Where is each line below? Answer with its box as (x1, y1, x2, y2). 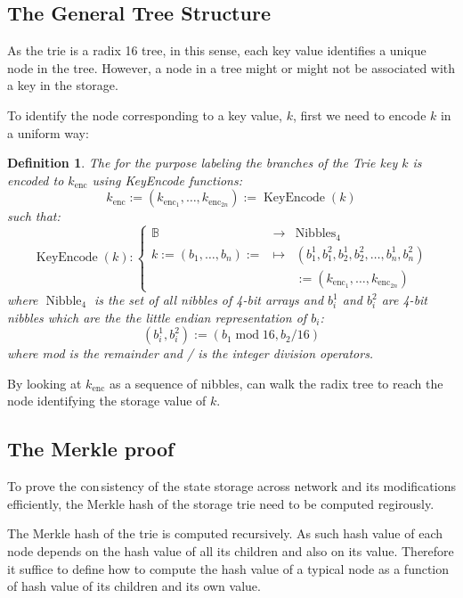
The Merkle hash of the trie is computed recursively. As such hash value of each (7, 524, 443, 543)
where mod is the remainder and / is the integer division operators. (7, 344, 374, 363)
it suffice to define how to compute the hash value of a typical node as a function (7, 559, 450, 578)
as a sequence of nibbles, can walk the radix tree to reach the (109, 373, 443, 392)
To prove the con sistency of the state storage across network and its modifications (7, 477, 456, 496)
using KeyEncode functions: (92, 170, 242, 189)
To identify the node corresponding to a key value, (7, 105, 282, 124)
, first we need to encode (292, 105, 426, 124)
